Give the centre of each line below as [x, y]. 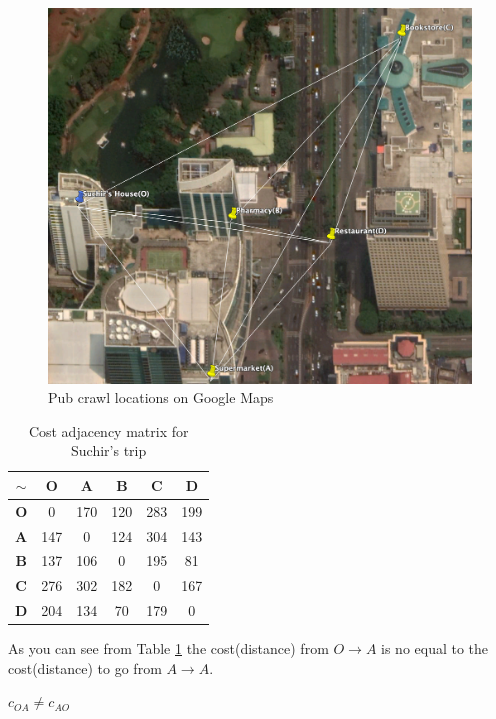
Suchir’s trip [109, 450]
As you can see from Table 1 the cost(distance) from [168, 648]
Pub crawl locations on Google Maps [161, 397]
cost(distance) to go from [85, 667]
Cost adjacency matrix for [108, 430]
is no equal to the [435, 648]
